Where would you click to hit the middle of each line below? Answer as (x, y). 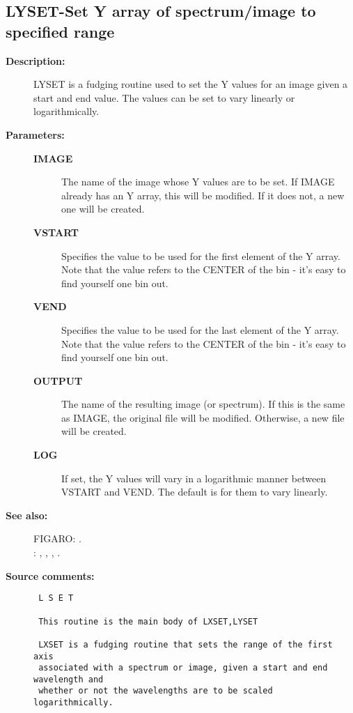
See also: (27, 515)
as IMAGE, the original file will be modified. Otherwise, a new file (203, 417)
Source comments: (50, 575)
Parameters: (35, 134)
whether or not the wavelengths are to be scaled (156, 691)
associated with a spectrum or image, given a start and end (183, 668)
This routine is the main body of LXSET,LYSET (148, 621)
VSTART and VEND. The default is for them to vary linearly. (195, 492)
